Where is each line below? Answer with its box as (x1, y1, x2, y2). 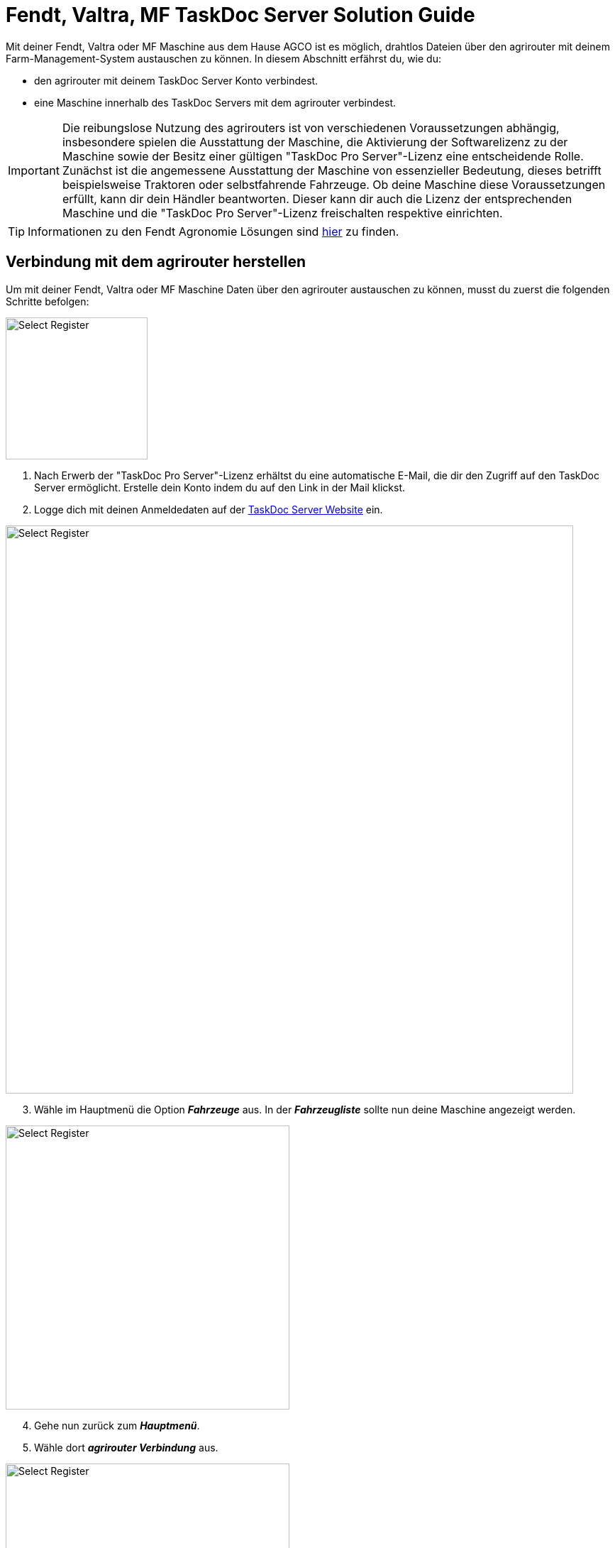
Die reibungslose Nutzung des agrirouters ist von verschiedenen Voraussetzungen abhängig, (62, 120, 560, 135)
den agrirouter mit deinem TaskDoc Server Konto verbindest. (34, 74, 318, 87)
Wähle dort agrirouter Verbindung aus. (34, 1441, 218, 1454)
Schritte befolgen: (6, 295, 89, 307)
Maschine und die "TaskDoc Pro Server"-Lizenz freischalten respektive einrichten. (62, 205, 503, 220)
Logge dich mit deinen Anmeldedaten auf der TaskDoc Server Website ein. (34, 503, 383, 516)
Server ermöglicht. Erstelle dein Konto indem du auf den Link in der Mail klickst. (34, 481, 405, 494)
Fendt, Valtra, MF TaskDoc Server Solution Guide (6, 3, 475, 27)
